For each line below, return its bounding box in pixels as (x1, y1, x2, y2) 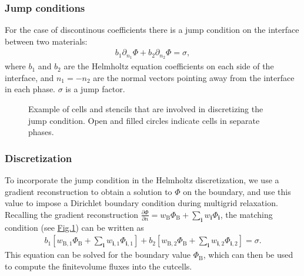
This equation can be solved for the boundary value (5, 248, 191, 261)
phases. (28, 126, 54, 138)
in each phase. (5, 83, 56, 95)
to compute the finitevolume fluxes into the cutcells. (5, 260, 192, 272)
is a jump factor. (65, 83, 125, 95)
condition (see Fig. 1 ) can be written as (5, 221, 144, 233)
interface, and (5, 71, 54, 83)
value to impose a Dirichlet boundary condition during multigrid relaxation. (5, 197, 278, 209)
